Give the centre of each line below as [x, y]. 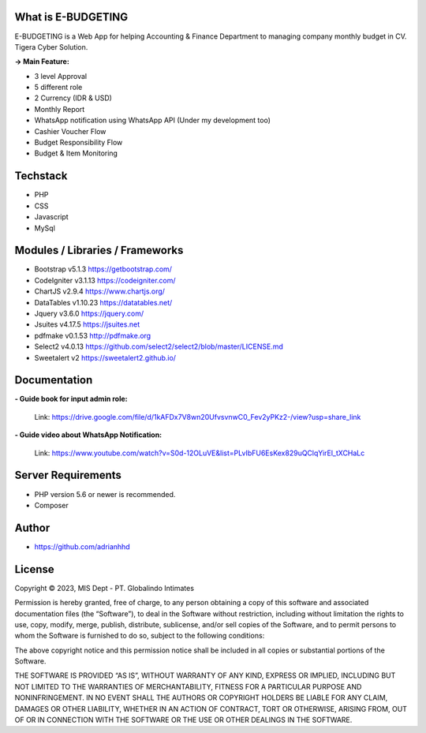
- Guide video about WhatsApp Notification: [88, 435]
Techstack [41, 176]
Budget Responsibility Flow [78, 143]
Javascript [51, 217]
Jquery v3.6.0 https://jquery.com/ [89, 313]
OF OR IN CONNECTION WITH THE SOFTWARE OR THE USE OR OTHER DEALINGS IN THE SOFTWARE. [183, 720]
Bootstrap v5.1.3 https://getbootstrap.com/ [103, 269]
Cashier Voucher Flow [70, 131]
